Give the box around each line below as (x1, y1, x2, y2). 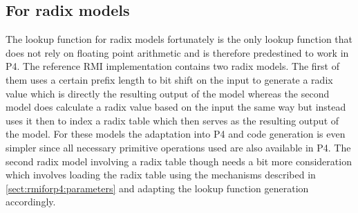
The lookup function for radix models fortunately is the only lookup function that (6, 32, 353, 46)
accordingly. (6, 194, 56, 209)
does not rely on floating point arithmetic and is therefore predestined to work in (6, 45, 349, 59)
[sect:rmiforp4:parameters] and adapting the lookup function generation (6, 180, 309, 195)
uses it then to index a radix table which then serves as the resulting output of (6, 113, 339, 127)
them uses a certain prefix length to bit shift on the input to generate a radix (6, 72, 333, 86)
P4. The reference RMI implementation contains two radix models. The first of (6, 59, 339, 73)
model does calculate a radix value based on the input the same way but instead (6, 100, 346, 114)
